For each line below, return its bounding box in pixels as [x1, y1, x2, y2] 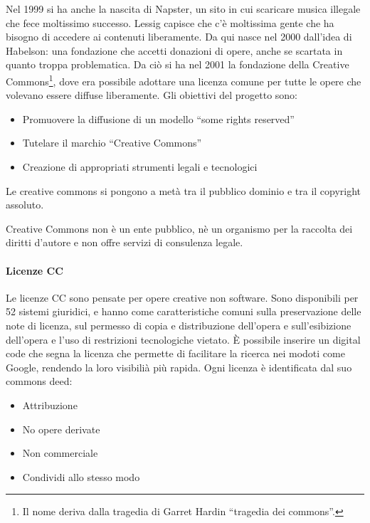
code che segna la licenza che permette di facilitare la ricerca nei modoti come [6, 346, 345, 361]
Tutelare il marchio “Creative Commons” [22, 135, 202, 150]
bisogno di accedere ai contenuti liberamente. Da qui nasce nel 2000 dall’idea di [6, 29, 352, 44]
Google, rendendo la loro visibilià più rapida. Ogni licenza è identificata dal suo [6, 359, 352, 374]
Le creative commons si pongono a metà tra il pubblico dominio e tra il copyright [6, 183, 361, 198]
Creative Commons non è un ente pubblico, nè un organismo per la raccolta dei [6, 221, 353, 236]
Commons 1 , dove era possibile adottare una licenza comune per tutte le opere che [6, 71, 361, 88]
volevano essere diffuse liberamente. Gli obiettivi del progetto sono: [6, 88, 298, 102]
